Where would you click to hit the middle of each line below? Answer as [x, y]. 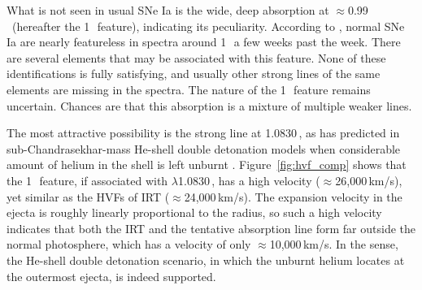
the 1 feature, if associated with [87, 180]
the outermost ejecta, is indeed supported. [111, 276]
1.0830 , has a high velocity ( [249, 180]
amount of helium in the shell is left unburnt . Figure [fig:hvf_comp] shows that [207, 164]
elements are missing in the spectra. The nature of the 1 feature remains [189, 89]
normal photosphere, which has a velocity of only [129, 244]
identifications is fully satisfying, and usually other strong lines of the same [194, 74]
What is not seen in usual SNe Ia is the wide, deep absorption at [168, 10]
